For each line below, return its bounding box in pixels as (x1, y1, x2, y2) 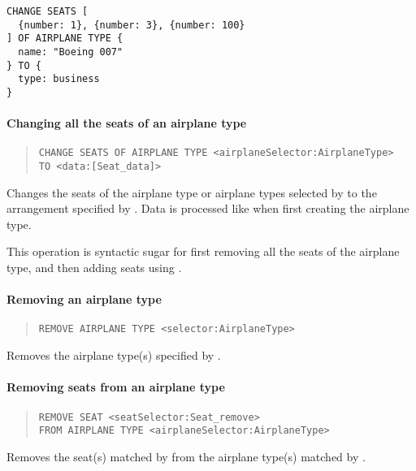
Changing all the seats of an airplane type (6, 115, 247, 132)
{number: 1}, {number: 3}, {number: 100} (18, 19, 245, 31)
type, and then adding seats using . (6, 259, 182, 276)
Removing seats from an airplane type (6, 378, 225, 395)
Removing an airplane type (6, 291, 162, 308)
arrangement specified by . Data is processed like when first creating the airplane (6, 200, 409, 217)
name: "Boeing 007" (18, 45, 123, 58)
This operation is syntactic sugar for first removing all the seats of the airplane (6, 243, 400, 260)
